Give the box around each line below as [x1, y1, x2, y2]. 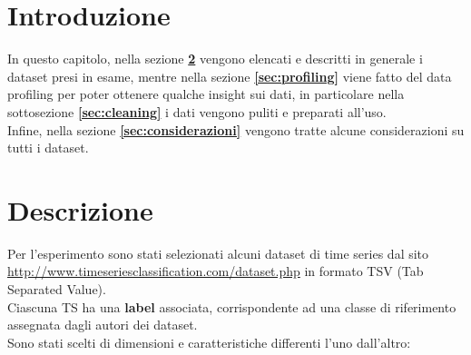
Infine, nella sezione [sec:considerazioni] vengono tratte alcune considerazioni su [7, 120, 465, 139]
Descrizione [7, 191, 153, 228]
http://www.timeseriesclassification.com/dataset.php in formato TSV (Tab [7, 261, 424, 281]
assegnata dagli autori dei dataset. [7, 315, 198, 334]
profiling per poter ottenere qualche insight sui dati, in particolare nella [7, 84, 405, 104]
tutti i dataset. [7, 138, 89, 157]
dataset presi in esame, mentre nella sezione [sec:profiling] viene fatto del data [7, 66, 452, 85]
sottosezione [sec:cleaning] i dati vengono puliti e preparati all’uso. [7, 102, 387, 121]
